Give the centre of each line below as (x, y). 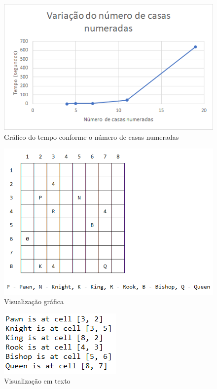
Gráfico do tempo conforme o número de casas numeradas (91, 136)
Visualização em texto (37, 381)
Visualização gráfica (34, 301)
